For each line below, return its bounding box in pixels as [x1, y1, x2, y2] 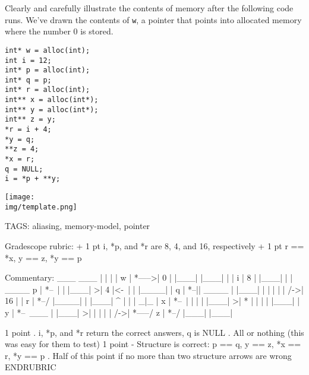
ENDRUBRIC [5, 361, 56, 373]
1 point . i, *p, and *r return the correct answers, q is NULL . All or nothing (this [5, 326, 304, 338]
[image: [5, 193, 35, 202]
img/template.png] [5, 202, 77, 211]
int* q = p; [5, 75, 52, 84]
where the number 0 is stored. [5, 25, 113, 37]
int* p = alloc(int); [5, 66, 90, 75]
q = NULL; [5, 164, 43, 173]
